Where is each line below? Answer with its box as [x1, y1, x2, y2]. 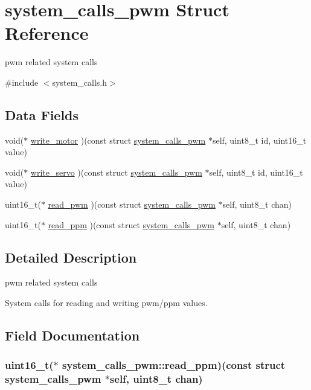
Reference [5, 21, 89, 45]
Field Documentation [5, 326, 140, 345]
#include [5, 75, 39, 88]
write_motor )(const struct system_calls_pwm [30, 133, 206, 146]
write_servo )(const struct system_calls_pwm [30, 165, 202, 178]
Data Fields [5, 105, 79, 124]
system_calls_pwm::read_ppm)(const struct [62, 357, 286, 372]
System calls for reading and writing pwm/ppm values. [5, 296, 208, 309]
